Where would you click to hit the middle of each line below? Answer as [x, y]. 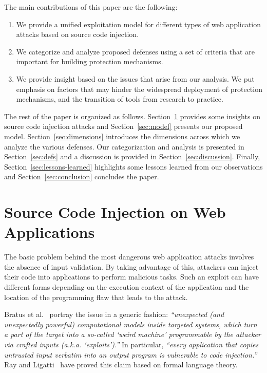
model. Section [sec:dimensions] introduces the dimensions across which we [122, 136]
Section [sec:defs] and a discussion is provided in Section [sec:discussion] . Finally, [132, 156]
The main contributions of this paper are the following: [91, 7]
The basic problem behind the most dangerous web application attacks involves [129, 257]
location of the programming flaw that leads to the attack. [96, 297]
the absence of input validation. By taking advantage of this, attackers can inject [131, 266]
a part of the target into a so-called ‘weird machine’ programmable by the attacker [132, 334]
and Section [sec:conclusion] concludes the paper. [82, 176]
